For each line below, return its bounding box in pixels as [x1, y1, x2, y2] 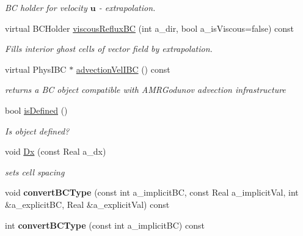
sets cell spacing [5, 165, 65, 178]
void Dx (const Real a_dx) [5, 145, 106, 158]
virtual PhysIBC [5, 62, 67, 75]
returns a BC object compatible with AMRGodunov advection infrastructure [5, 83, 286, 96]
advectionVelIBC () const [76, 62, 170, 75]
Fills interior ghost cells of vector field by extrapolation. [5, 42, 213, 55]
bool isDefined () [5, 103, 68, 116]
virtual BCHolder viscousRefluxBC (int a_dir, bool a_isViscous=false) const [5, 21, 294, 34]
